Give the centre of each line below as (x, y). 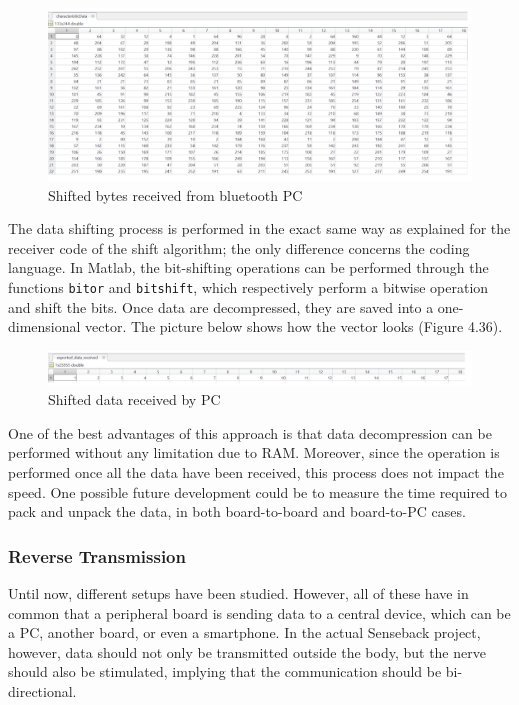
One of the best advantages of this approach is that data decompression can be (250, 432)
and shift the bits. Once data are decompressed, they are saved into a (221, 306)
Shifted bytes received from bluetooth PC (175, 194)
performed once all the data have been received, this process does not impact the (256, 472)
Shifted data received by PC (134, 399)
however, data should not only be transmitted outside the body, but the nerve (247, 651)
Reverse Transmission (97, 555)
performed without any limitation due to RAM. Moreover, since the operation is (254, 452)
